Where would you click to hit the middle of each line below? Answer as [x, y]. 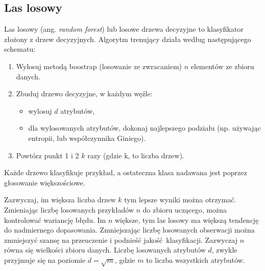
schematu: [20, 49]
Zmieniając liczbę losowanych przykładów [69, 209]
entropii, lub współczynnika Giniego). [87, 138]
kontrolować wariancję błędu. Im [55, 220]
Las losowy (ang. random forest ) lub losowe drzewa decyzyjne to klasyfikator [124, 29]
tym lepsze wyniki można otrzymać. [180, 200]
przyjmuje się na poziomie [45, 259]
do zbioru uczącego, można [185, 209]
